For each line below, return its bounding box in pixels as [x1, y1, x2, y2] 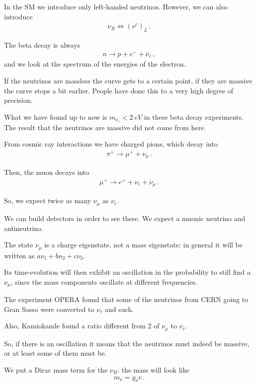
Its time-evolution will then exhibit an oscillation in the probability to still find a [4, 267, 251, 277]
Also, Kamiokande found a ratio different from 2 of [4, 320, 160, 331]
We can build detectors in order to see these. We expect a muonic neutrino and [4, 213, 246, 223]
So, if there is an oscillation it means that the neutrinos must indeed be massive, [4, 338, 250, 348]
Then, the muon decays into [4, 167, 89, 177]
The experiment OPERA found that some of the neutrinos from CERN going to [4, 294, 249, 305]
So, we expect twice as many [4, 195, 91, 206]
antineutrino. [4, 223, 44, 233]
